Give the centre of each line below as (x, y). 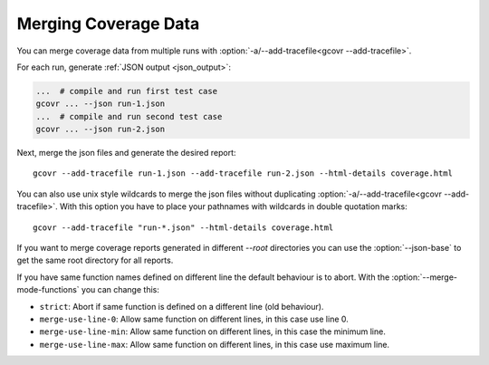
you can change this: (121, 290)
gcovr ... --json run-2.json (101, 130)
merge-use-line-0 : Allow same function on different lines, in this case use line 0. (194, 319)
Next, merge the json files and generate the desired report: (126, 153)
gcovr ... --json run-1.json (101, 104)
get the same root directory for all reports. (95, 260)
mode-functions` (48, 290)
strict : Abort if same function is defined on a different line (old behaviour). (182, 306)
